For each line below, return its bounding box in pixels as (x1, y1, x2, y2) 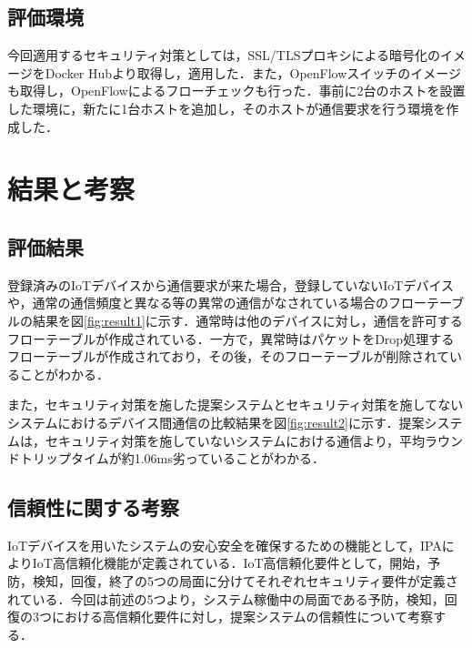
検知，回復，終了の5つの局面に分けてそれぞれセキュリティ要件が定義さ (32, 572, 458, 591)
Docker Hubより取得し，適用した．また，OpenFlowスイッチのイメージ (45, 63, 462, 82)
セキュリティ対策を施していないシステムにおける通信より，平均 (45, 430, 426, 450)
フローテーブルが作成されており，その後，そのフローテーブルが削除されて (7, 347, 450, 366)
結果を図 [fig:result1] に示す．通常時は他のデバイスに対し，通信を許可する (32, 310, 463, 329)
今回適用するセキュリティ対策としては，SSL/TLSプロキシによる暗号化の (7, 46, 440, 65)
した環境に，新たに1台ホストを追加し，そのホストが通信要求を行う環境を (7, 98, 447, 117)
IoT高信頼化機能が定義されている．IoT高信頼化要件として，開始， (32, 553, 428, 572)
